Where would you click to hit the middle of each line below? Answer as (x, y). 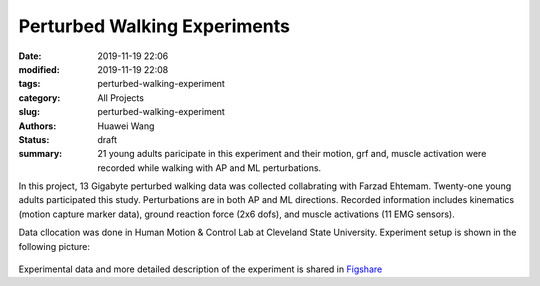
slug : (29, 112)
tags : (29, 84)
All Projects (121, 97)
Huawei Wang (126, 126)
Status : (34, 139)
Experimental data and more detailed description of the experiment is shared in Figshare (200, 269)
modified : (39, 69)
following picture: (54, 246)
